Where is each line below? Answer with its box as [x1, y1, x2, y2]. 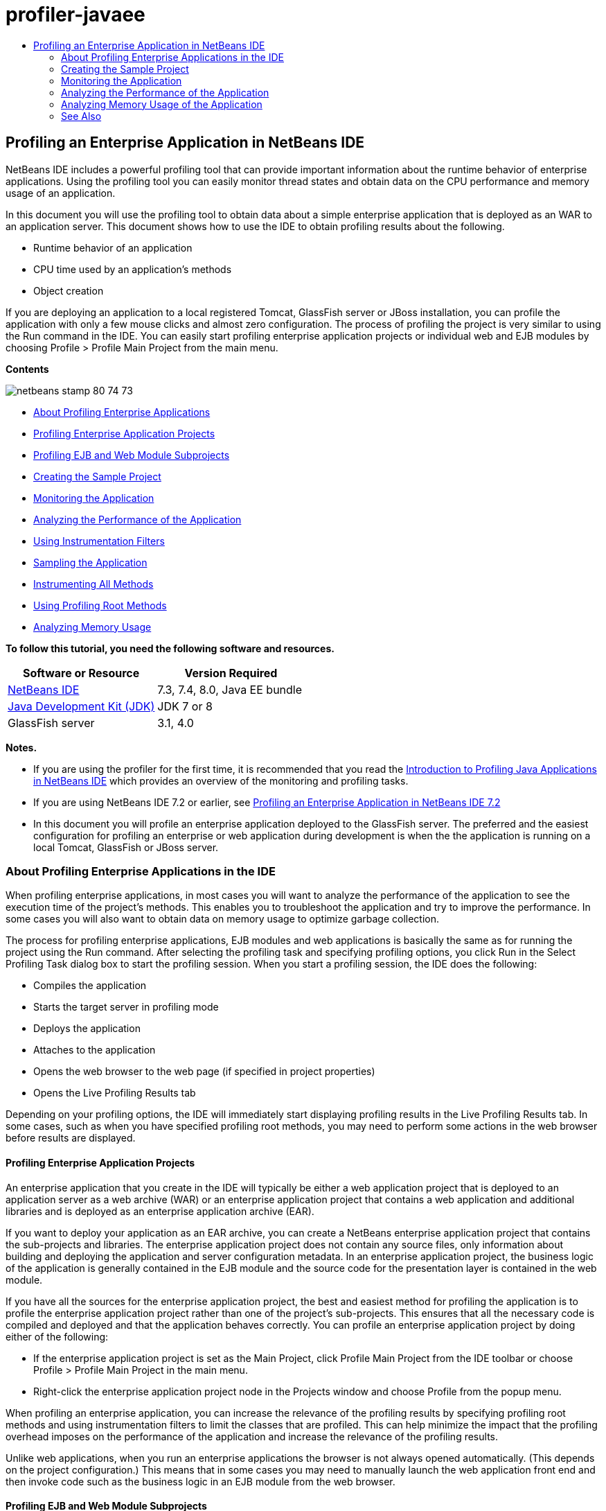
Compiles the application [33, 979, 147, 992]
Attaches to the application [33, 1044, 156, 1056]
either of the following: [6, 1330, 109, 1343]
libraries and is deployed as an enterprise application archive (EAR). [6, 1205, 314, 1217]
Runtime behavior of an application [33, 241, 193, 254]
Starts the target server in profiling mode [33, 1001, 219, 1013]
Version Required [184, 665, 278, 680]
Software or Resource [23, 665, 140, 680]
